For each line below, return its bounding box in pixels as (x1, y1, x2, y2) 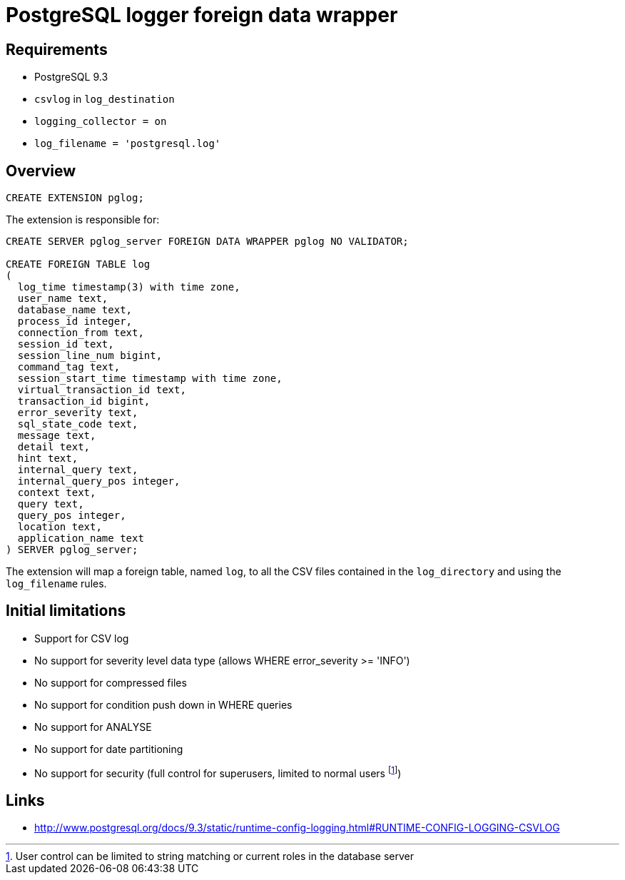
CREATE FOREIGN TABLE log (6, 258, 151, 270)
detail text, (17, 441, 91, 453)
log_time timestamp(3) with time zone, (17, 281, 240, 293)
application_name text (17, 532, 144, 545)
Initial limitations (6, 602, 126, 620)
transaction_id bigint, (17, 395, 151, 408)
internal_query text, (17, 464, 138, 476)
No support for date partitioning (34, 742, 183, 755)
